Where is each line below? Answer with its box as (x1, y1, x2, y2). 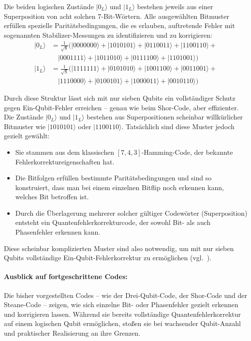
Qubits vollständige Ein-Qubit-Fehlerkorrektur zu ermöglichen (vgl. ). (4, 252, 211, 263)
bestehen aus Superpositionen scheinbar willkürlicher (87, 112, 243, 122)
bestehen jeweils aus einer (137, 1, 213, 11)
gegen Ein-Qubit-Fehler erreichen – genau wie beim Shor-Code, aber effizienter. (4, 102, 239, 112)
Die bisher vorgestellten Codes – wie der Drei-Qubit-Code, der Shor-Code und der (4, 290, 247, 300)
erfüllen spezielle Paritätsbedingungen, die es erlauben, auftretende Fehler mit (4, 20, 235, 30)
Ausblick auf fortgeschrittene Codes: (4, 271, 128, 282)
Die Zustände (4, 112, 44, 122)
